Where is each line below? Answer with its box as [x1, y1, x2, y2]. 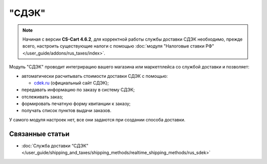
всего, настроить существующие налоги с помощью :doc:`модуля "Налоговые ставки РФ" [22, 43, 215, 49]
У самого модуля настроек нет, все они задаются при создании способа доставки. [9, 116, 185, 122]
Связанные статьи [9, 129, 70, 138]
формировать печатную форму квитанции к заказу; [21, 101, 131, 107]
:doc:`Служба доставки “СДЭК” [21, 143, 89, 149]
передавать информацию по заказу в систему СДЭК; [21, 87, 135, 93]
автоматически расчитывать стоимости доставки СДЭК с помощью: [21, 73, 168, 79]
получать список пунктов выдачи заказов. [21, 108, 111, 113]
